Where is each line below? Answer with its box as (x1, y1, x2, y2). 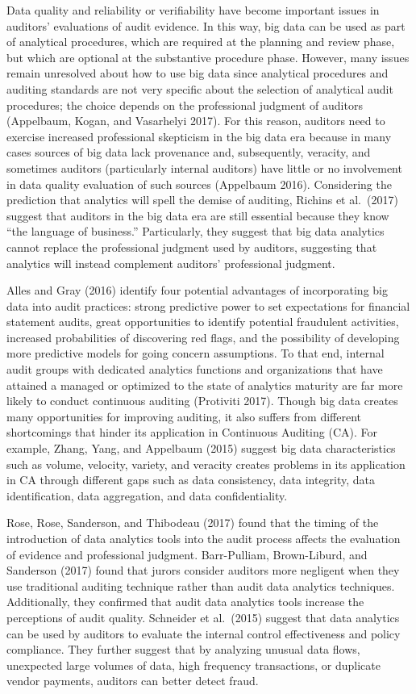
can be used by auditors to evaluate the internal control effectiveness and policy (6, 625, 401, 642)
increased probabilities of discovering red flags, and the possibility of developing (6, 328, 400, 345)
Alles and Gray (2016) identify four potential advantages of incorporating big (6, 282, 388, 299)
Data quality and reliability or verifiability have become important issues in (6, 2, 380, 18)
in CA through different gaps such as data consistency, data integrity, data (6, 471, 376, 488)
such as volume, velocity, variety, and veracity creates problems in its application (6, 455, 406, 472)
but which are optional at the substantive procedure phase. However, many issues (6, 48, 410, 65)
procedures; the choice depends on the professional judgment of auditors (6, 96, 363, 113)
